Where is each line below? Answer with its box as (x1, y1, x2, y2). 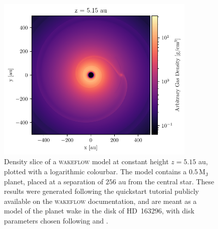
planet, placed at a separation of (4, 176, 104, 186)
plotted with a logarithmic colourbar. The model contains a (4, 166, 187, 177)
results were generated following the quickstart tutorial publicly (4, 186, 199, 196)
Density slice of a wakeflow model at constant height (4, 156, 169, 167)
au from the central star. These (118, 176, 214, 186)
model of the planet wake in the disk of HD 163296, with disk (4, 205, 194, 216)
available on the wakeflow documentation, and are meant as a (4, 195, 197, 206)
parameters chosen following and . (4, 215, 108, 226)
